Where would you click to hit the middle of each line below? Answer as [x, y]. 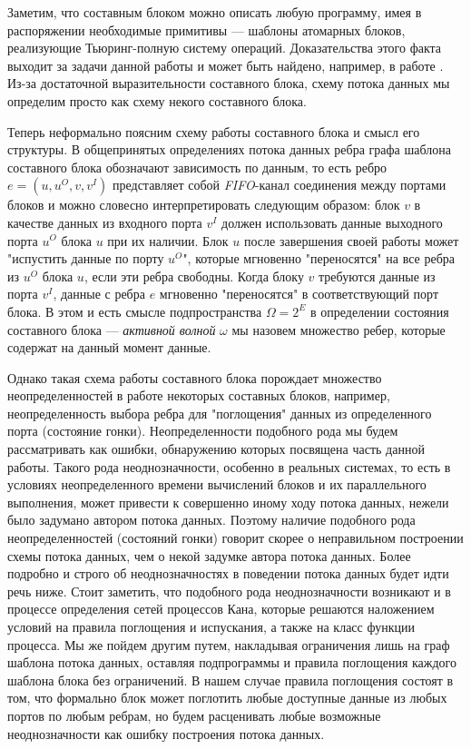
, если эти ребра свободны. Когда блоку [194, 276]
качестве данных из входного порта [105, 222]
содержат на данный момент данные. [109, 347]
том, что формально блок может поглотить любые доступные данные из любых [227, 698]
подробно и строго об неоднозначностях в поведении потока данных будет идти [228, 573]
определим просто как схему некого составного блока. [157, 100]
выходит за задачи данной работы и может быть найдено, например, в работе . [226, 65]
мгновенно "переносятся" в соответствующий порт [299, 294]
